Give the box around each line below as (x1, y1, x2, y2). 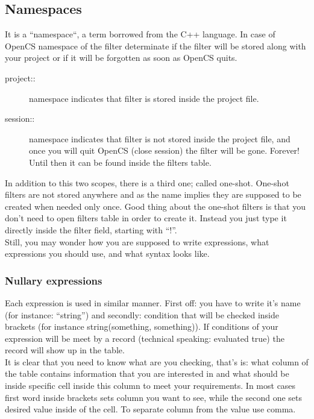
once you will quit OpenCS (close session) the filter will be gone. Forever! (29, 144, 300, 157)
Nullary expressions (5, 273, 102, 288)
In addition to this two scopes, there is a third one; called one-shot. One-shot (5, 176, 289, 189)
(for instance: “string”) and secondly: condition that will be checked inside (5, 308, 280, 321)
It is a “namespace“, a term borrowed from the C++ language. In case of (5, 28, 275, 40)
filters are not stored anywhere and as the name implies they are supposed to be (5, 188, 301, 201)
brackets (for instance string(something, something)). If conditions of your (5, 320, 278, 333)
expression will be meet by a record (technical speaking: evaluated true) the (5, 332, 284, 344)
